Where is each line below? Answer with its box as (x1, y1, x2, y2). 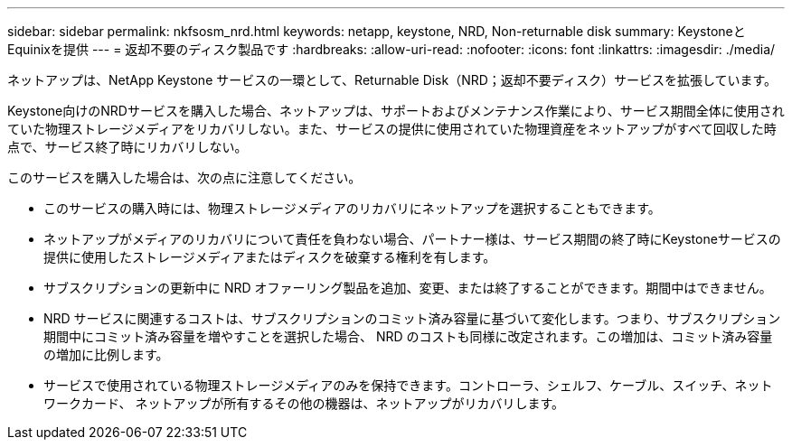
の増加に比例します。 (43, 347, 169, 362)
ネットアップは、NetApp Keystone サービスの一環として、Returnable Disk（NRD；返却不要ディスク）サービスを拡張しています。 (7, 72, 778, 88)
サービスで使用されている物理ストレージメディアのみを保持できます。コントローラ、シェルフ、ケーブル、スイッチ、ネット (43, 377, 773, 393)
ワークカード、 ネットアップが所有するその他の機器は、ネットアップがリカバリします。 (43, 396, 564, 411)
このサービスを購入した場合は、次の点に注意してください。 (7, 170, 362, 185)
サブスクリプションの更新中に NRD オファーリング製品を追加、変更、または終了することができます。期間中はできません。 (43, 280, 772, 295)
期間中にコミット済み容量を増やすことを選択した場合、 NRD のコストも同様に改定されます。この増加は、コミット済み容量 (43, 329, 773, 344)
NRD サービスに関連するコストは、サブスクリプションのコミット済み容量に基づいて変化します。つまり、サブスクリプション (43, 311, 781, 326)
